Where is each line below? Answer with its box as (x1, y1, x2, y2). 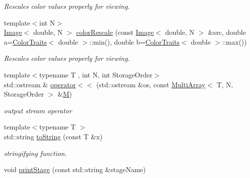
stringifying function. (4, 148, 67, 158)
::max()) (222, 36, 247, 47)
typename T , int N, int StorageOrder (39, 69, 153, 79)
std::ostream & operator (4, 79, 76, 89)
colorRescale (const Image (76, 27, 154, 37)
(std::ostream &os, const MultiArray (96, 79, 205, 89)
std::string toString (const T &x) (4, 131, 103, 141)
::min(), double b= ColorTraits (89, 36, 180, 47)
